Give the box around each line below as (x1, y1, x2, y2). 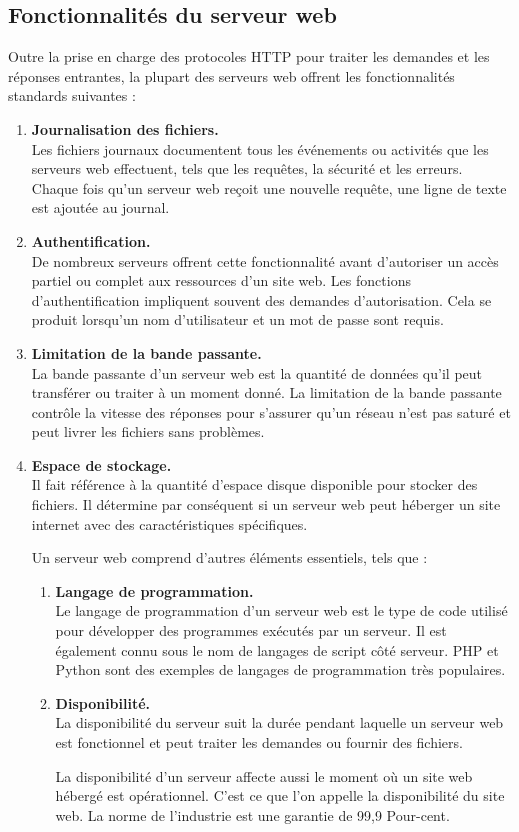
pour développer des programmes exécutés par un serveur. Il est (55, 620, 447, 641)
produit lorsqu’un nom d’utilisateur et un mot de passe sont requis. (31, 309, 444, 330)
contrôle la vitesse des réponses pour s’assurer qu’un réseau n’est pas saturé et (31, 401, 511, 422)
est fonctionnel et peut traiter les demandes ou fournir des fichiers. (55, 732, 463, 753)
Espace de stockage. (31, 454, 172, 475)
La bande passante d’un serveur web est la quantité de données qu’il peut (31, 362, 483, 383)
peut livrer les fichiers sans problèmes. (31, 421, 265, 442)
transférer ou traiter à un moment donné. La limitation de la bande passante (31, 382, 502, 403)
